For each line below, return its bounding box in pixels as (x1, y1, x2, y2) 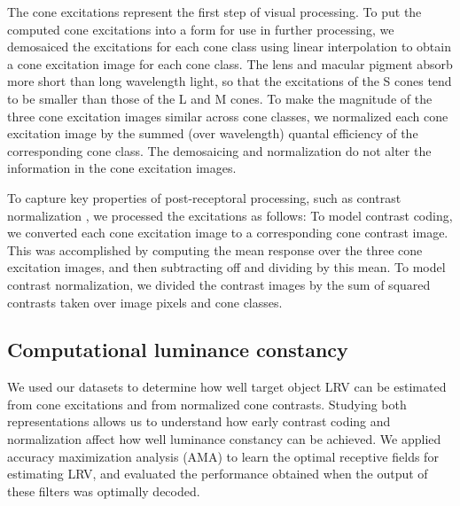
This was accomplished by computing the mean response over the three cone (7, 240, 423, 259)
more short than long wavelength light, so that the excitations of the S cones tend (7, 72, 452, 90)
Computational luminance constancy (7, 336, 348, 363)
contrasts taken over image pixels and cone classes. (7, 292, 283, 311)
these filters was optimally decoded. (7, 481, 200, 500)
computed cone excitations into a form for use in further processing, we (7, 19, 394, 38)
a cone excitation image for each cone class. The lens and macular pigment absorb (7, 54, 453, 73)
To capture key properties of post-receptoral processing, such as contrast (7, 188, 402, 206)
